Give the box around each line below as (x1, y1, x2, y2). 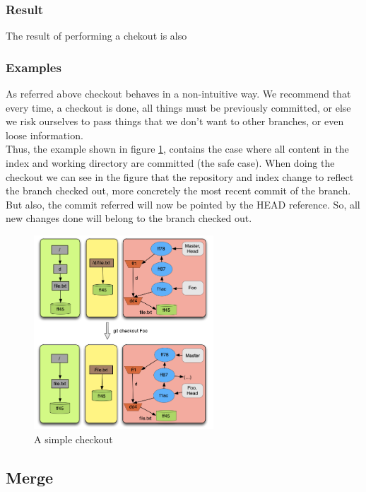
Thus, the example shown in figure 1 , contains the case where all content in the (6, 141, 349, 156)
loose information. (6, 127, 83, 142)
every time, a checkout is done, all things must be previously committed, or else (6, 100, 351, 115)
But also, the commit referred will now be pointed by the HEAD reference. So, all (6, 197, 360, 211)
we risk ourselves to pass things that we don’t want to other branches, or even (6, 114, 344, 129)
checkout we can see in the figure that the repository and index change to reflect (6, 169, 354, 184)
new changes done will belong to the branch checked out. (6, 211, 252, 225)
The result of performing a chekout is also (6, 28, 187, 43)
